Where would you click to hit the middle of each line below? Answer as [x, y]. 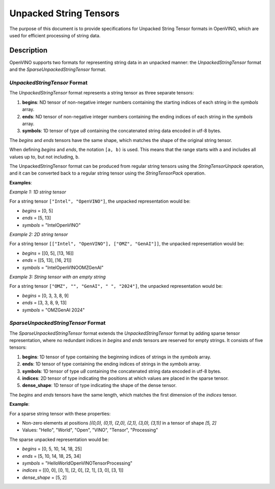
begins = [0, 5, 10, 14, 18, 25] [52, 449]
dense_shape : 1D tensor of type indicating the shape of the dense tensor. [99, 385]
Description [29, 50]
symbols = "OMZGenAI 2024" [53, 310]
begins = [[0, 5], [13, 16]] [48, 253]
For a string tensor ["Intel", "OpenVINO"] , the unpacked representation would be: [100, 201]
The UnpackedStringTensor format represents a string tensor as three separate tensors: [102, 93]
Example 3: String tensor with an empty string [58, 277]
